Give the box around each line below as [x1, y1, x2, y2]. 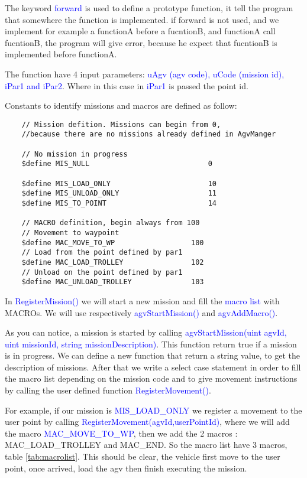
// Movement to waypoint [21, 228, 119, 237]
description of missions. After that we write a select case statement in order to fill [5, 360, 301, 373]
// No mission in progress [21, 149, 128, 158]
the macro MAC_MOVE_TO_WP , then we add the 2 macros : [5, 427, 238, 439]
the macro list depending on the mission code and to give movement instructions [5, 372, 298, 385]
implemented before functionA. [5, 48, 117, 60]
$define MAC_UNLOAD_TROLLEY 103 [21, 278, 204, 287]
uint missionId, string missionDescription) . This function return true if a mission [5, 337, 297, 350]
